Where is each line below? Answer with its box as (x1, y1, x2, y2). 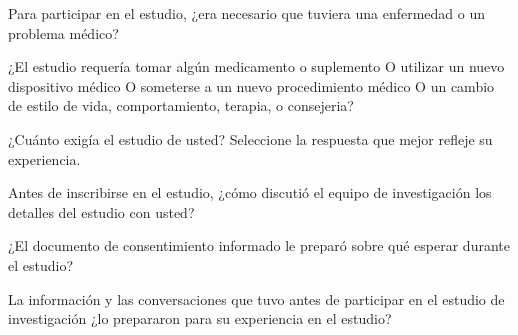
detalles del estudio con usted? (8, 201, 195, 222)
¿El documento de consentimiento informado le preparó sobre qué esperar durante (8, 235, 510, 256)
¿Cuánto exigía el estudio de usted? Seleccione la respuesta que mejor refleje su (8, 128, 493, 149)
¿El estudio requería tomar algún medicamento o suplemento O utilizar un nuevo (8, 56, 505, 77)
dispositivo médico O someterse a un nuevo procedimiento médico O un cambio (8, 75, 495, 96)
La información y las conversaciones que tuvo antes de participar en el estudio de (8, 288, 505, 309)
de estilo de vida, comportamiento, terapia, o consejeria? (8, 95, 354, 116)
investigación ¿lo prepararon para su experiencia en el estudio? (8, 308, 392, 329)
